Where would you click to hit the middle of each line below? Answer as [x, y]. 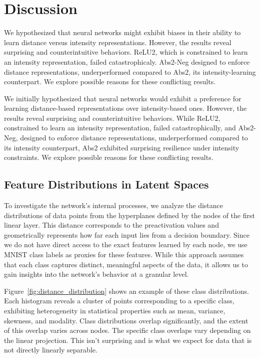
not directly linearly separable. [51, 350]
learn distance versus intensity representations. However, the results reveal [118, 42]
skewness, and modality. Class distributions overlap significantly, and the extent [126, 320]
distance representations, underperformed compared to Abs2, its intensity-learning [130, 71]
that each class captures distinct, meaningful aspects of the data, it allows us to [126, 264]
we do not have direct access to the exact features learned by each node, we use [126, 244]
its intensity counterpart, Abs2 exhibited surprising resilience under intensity [122, 147]
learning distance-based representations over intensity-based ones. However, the [125, 108]
